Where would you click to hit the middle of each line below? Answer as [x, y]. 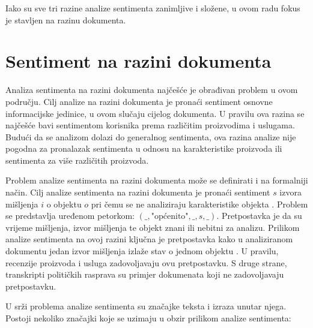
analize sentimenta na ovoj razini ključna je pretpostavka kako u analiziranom [149, 239]
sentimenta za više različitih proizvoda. [77, 160]
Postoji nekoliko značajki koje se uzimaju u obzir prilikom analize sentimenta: [148, 318]
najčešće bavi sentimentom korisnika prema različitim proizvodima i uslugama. [150, 125]
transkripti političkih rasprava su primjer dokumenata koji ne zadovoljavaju [145, 274]
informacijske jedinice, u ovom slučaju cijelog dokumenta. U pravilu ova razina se [155, 113]
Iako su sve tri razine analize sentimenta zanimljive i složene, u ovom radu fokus [153, 8]
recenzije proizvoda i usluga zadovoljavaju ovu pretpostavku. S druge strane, [146, 262]
